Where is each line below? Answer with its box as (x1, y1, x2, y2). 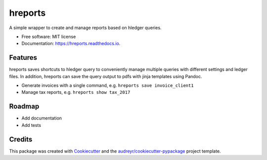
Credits (9, 135, 33, 143)
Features (9, 53, 37, 62)
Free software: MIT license (21, 34, 76, 40)
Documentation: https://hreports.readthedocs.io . (21, 40, 121, 46)
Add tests (21, 122, 42, 128)
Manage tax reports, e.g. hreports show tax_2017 (21, 89, 131, 95)
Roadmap (9, 102, 40, 111)
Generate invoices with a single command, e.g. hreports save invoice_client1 (21, 82, 194, 88)
